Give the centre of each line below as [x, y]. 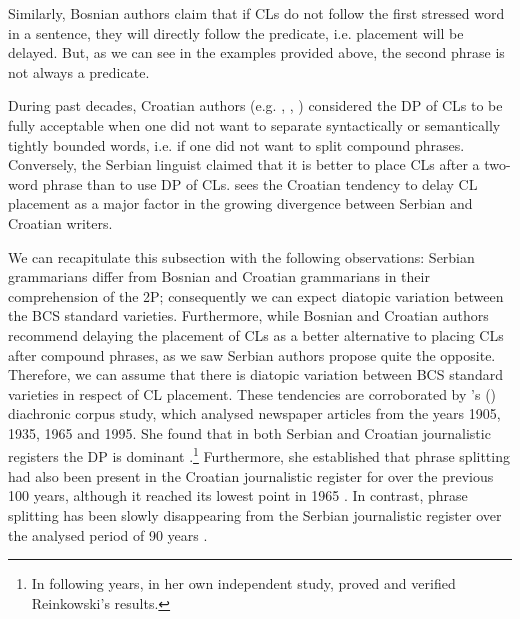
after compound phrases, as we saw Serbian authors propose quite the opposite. [252, 354]
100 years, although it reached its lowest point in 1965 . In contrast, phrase [238, 495]
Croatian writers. [60, 222]
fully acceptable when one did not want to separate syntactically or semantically [254, 124]
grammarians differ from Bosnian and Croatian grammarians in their [219, 276]
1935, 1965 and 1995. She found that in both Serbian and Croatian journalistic [249, 432]
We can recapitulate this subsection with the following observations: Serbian [241, 256]
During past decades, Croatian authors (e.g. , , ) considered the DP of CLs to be [255, 105]
